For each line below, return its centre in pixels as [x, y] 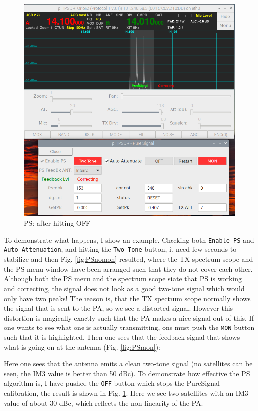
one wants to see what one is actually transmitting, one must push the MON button [129, 327]
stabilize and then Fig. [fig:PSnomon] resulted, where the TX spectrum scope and [129, 259]
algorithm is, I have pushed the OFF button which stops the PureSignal [112, 383]
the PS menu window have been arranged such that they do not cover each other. [128, 269]
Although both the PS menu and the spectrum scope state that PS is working [123, 279]
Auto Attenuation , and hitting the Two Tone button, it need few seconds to [120, 249]
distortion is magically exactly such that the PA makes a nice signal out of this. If [129, 317]
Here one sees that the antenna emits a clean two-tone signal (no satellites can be [128, 364]
